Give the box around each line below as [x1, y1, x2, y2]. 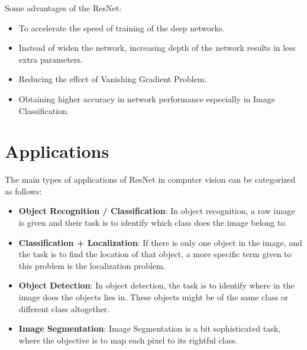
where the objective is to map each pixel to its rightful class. [18, 333, 238, 346]
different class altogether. [18, 302, 110, 315]
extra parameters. [18, 53, 83, 65]
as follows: [5, 184, 42, 197]
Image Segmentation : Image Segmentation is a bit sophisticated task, [18, 322, 280, 335]
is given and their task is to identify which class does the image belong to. [18, 216, 287, 229]
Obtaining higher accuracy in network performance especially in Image [18, 92, 275, 105]
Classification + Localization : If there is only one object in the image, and [18, 236, 302, 248]
